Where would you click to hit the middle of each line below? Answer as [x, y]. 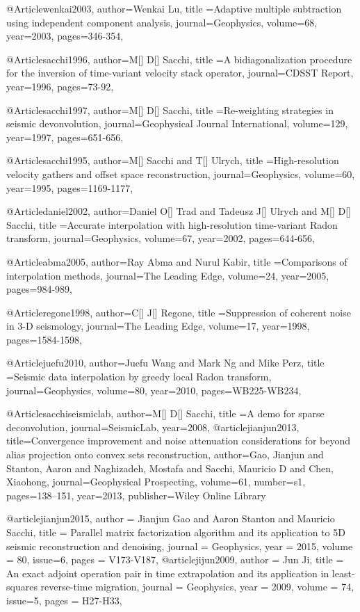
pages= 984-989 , [39, 289]
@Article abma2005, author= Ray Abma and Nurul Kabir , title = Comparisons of [177, 261]
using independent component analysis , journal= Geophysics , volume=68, [162, 22]
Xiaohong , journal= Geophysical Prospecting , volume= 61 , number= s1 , [156, 482]
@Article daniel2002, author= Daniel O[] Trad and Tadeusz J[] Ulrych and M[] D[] [179, 211]
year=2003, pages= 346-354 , [65, 36]
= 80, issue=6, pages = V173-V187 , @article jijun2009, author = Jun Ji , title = [175, 559]
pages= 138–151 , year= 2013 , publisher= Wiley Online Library [136, 495]
